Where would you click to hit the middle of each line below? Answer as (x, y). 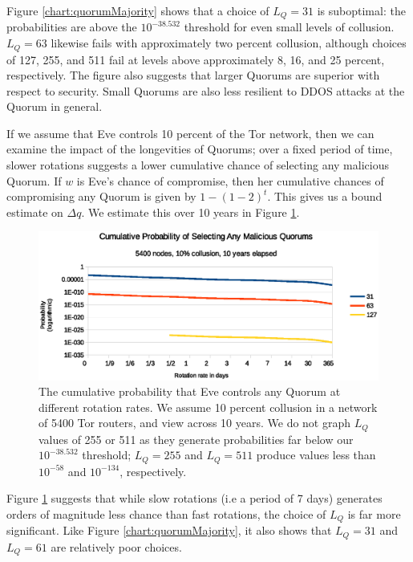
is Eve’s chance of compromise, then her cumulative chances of (230, 180)
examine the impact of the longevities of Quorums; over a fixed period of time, (200, 149)
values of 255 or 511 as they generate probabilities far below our (196, 439)
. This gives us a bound (325, 196)
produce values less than (316, 455)
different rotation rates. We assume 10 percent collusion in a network (208, 407)
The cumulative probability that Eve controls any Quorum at (190, 391)
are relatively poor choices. (116, 546)
